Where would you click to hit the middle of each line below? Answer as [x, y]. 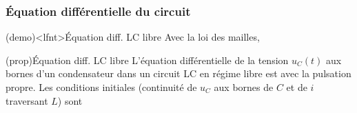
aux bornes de [244, 87]
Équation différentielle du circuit [98, 11]
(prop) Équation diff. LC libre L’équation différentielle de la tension [147, 60]
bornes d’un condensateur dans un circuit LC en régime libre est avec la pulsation [178, 73]
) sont [70, 100]
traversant [27, 100]
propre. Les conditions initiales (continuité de [101, 87]
